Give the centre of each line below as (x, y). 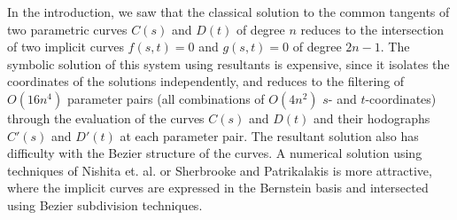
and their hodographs (372, 118)
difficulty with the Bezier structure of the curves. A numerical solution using (215, 153)
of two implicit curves (66, 47)
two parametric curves (67, 29)
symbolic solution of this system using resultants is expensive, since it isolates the (228, 63)
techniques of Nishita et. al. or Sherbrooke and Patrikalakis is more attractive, (220, 170)
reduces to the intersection (372, 29)
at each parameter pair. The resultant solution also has (269, 135)
